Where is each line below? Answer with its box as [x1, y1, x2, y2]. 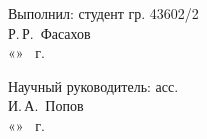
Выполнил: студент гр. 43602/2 [8, 3, 199, 23]
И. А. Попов [8, 95, 84, 116]
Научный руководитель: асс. [8, 75, 179, 96]
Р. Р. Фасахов [8, 22, 91, 43]
